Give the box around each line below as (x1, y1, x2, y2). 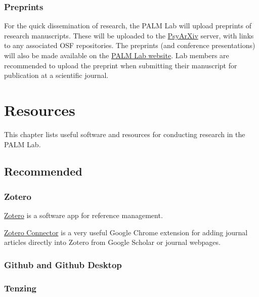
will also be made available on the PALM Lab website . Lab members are (4, 50, 229, 60)
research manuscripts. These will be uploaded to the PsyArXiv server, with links (4, 30, 254, 40)
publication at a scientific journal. (4, 70, 109, 80)
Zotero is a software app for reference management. (4, 210, 163, 221)
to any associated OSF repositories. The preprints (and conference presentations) (4, 40, 255, 51)
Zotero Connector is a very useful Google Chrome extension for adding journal (4, 227, 248, 237)
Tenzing (4, 281, 37, 294)
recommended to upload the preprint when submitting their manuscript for (4, 60, 237, 70)
